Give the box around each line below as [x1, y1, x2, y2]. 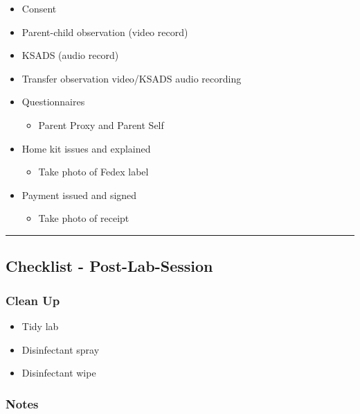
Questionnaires [21, 94, 85, 109]
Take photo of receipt [38, 211, 129, 225]
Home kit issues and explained [21, 141, 151, 155]
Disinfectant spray [21, 342, 100, 356]
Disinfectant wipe [21, 365, 96, 380]
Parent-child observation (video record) [21, 24, 188, 39]
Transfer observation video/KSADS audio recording [21, 71, 242, 85]
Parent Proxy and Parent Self [38, 117, 164, 132]
